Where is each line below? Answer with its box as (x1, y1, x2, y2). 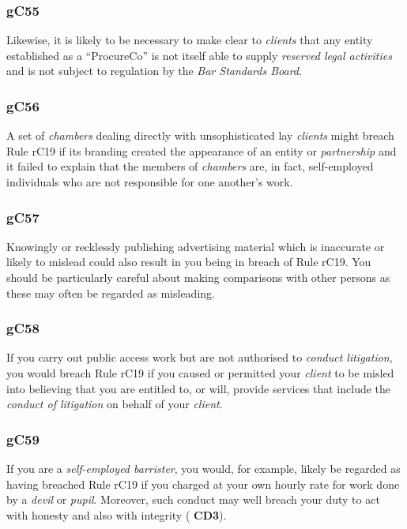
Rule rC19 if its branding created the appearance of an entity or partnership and (6, 142, 397, 159)
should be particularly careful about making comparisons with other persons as (6, 269, 390, 285)
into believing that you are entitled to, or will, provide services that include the (6, 380, 391, 396)
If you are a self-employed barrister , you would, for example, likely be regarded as (6, 460, 401, 476)
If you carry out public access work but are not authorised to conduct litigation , (6, 349, 393, 366)
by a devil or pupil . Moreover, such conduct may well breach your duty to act (6, 491, 380, 508)
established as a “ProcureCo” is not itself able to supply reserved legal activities (6, 47, 392, 63)
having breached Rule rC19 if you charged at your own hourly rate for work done (6, 475, 400, 492)
